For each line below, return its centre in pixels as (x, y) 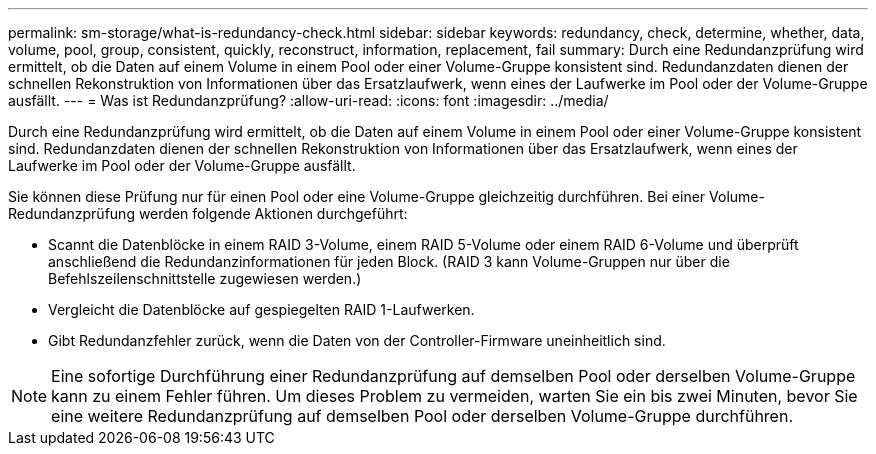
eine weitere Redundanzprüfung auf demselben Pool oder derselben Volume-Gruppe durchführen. (422, 416)
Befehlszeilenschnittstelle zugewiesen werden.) (205, 278)
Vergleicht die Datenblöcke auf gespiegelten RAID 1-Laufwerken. (261, 309)
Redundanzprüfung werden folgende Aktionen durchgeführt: (208, 213)
